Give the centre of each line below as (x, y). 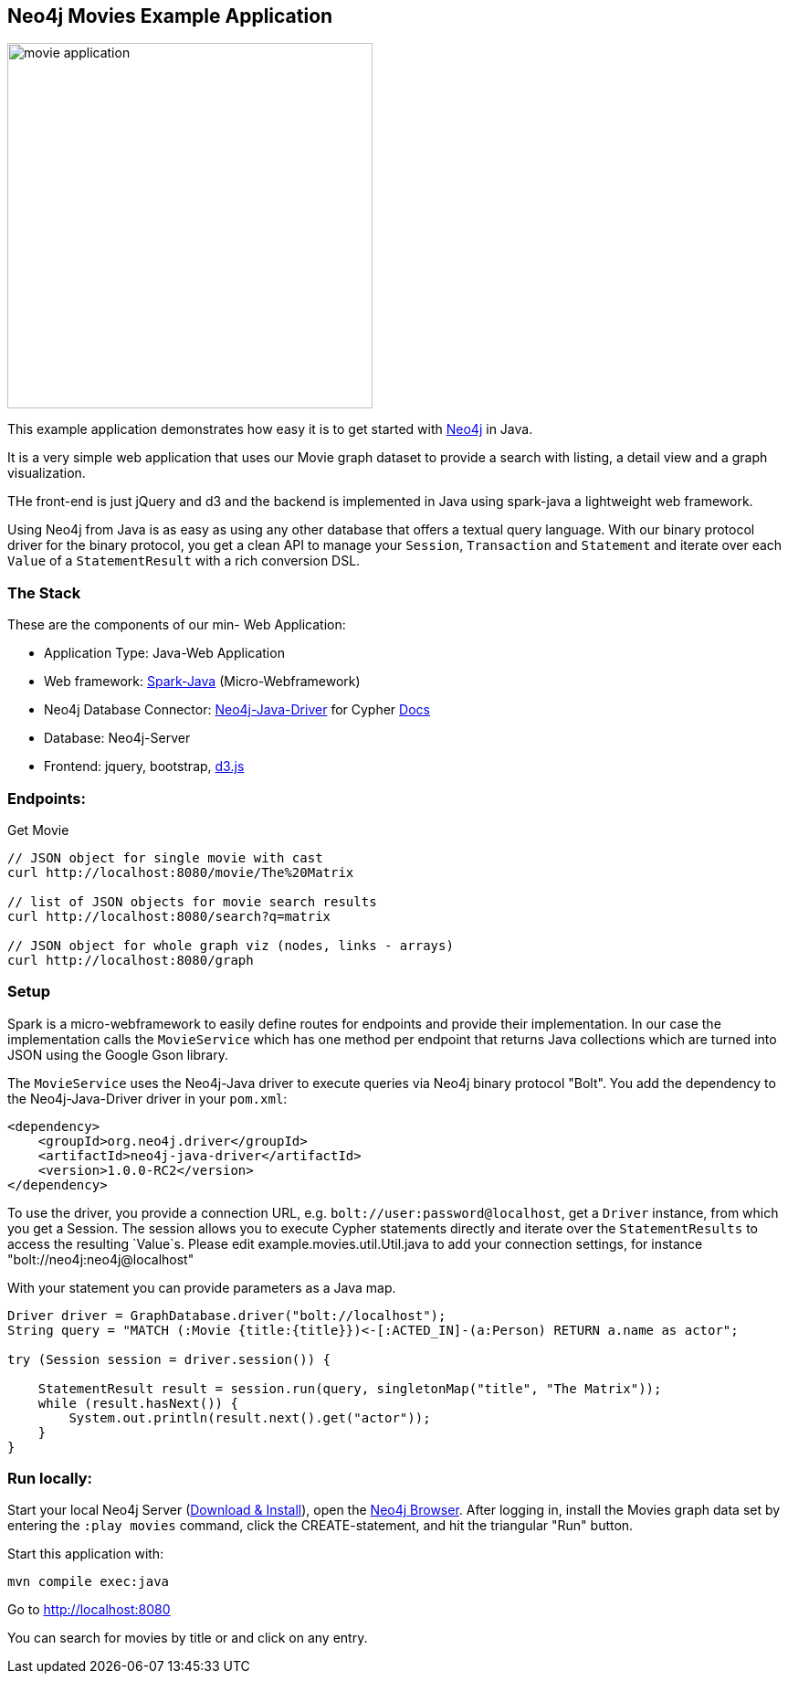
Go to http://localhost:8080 (89, 1610)
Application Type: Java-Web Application (164, 653)
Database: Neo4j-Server (117, 738)
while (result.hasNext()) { (138, 1403)
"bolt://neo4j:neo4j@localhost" (101, 1259)
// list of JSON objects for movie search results (192, 901)
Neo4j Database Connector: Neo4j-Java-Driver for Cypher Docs (237, 710)
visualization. (47, 473)
